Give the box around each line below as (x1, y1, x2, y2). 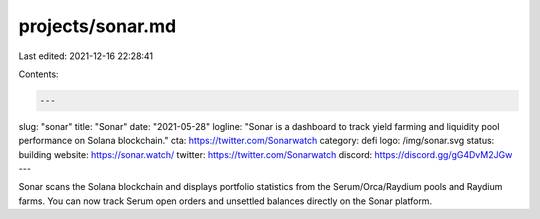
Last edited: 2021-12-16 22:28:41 (18, 50, 154, 62)
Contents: (18, 68, 59, 80)
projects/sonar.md (18, 15, 177, 37)
